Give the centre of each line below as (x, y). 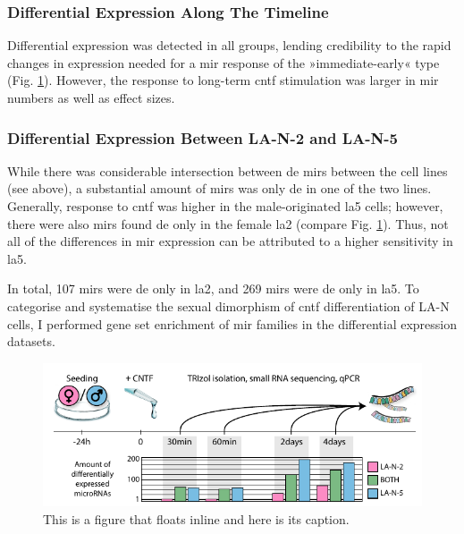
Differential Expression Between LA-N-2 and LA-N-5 (202, 137)
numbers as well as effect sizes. (91, 97)
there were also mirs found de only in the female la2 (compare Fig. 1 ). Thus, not (228, 223)
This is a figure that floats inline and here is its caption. (196, 518)
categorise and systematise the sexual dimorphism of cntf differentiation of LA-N (228, 305)
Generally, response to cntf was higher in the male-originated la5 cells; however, (225, 206)
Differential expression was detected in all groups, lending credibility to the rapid (229, 45)
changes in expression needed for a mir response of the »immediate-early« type (224, 62)
